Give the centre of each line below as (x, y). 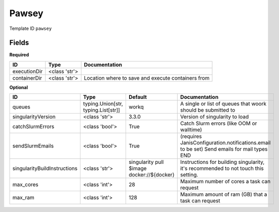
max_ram (24, 198)
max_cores (26, 185)
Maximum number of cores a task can (225, 182)
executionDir (28, 71)
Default (137, 97)
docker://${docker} (151, 175)
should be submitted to (208, 110)
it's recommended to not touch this (222, 168)
